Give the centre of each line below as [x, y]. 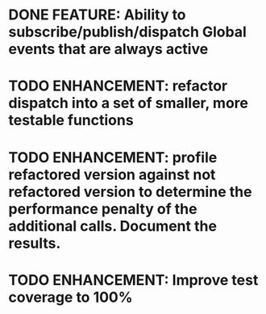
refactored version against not [112, 174]
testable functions [71, 121]
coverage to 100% [71, 297]
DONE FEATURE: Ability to [98, 15]
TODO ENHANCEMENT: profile [113, 157]
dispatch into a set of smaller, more [128, 103]
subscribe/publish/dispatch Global [128, 32]
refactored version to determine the [130, 192]
